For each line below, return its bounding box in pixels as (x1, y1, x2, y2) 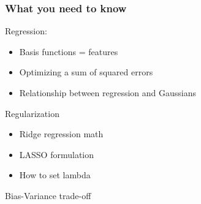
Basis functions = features (19, 45, 118, 58)
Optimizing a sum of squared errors (19, 66, 153, 78)
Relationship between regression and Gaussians (19, 86, 197, 99)
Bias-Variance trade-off (5, 189, 91, 202)
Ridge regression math (19, 127, 104, 140)
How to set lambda (19, 168, 91, 181)
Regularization (5, 107, 59, 119)
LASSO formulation (19, 148, 94, 161)
